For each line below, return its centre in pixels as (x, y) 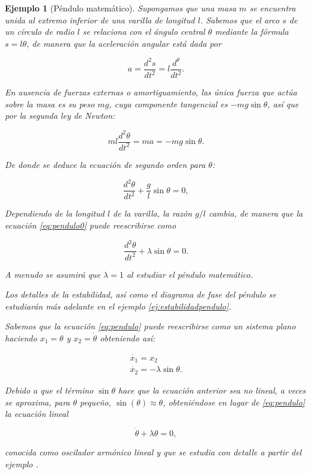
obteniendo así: (128, 337)
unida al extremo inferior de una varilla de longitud (100, 19)
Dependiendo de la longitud (55, 213)
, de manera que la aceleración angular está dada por (124, 43)
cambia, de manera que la (256, 213)
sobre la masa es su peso (50, 103)
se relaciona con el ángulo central (144, 31)
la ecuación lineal (37, 414)
